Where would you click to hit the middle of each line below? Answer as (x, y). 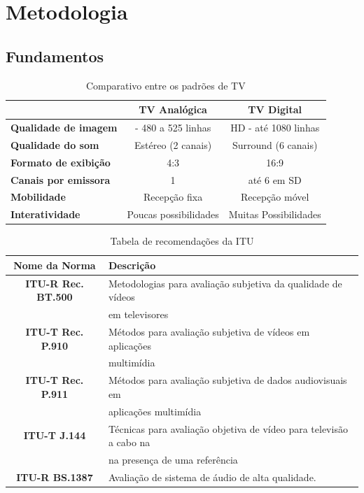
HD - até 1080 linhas (275, 128)
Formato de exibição (61, 162)
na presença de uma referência (173, 460)
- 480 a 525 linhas (173, 128)
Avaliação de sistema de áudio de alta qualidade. (212, 477)
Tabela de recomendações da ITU (182, 241)
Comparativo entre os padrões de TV (166, 85)
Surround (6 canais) (275, 144)
